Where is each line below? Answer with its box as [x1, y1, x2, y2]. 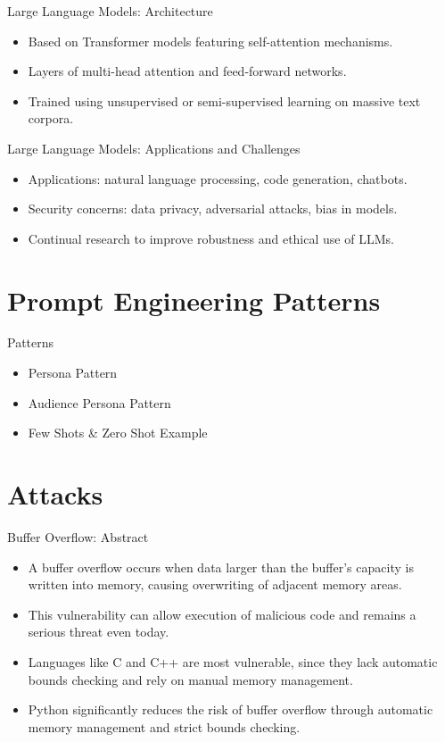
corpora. [28, 109, 74, 128]
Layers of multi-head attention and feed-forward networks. [28, 62, 347, 80]
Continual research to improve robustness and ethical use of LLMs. [28, 229, 394, 247]
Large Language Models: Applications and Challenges [7, 138, 301, 157]
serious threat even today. [28, 622, 169, 641]
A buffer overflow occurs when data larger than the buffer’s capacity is [28, 557, 414, 576]
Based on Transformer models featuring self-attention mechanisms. [28, 31, 393, 50]
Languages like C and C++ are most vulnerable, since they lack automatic [28, 652, 438, 671]
